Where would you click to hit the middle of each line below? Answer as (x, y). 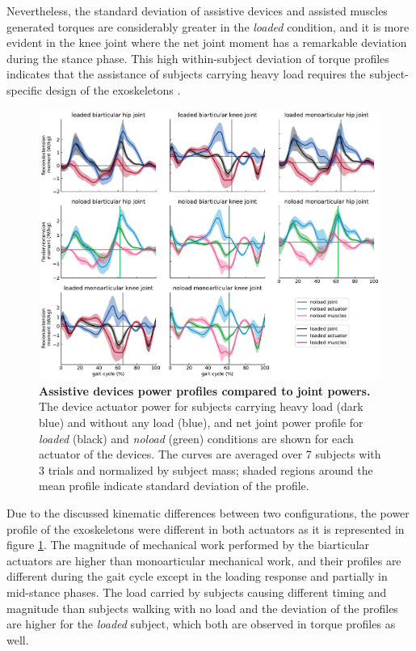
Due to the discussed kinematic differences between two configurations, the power (208, 512)
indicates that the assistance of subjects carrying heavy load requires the (186, 74)
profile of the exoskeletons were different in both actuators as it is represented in (206, 528)
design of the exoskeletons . (113, 89)
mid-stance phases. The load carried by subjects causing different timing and (197, 592)
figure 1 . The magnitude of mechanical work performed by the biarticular (188, 545)
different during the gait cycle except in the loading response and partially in (197, 576)
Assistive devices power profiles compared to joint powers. (205, 390)
